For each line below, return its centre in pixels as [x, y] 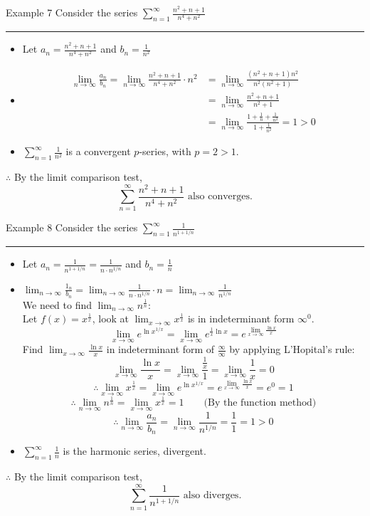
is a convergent [98, 151]
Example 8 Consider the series [72, 227]
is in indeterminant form [241, 318]
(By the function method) [260, 403]
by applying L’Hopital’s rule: [292, 349]
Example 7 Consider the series [72, 12]
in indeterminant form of [160, 349]
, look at [111, 318]
